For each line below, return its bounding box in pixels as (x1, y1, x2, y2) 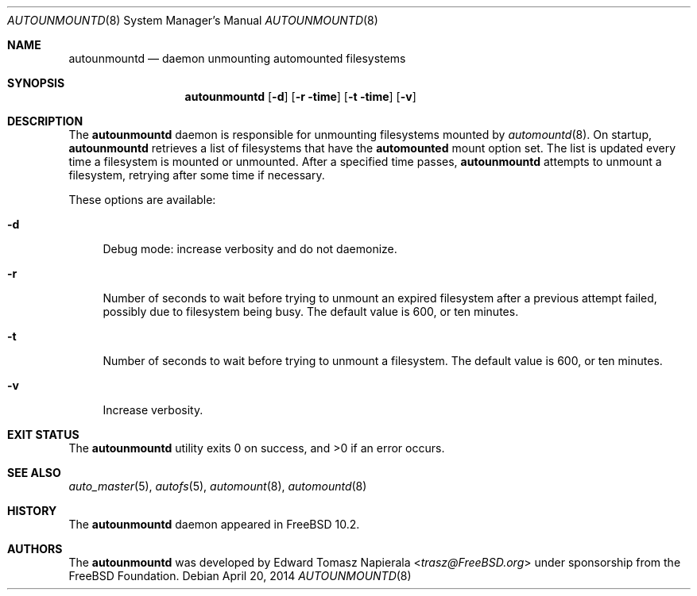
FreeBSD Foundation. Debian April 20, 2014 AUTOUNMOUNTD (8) (68, 569, 412, 583)
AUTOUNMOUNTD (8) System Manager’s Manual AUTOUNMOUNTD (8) (7, 13, 378, 27)
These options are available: (68, 193, 216, 206)
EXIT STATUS (7, 428, 79, 441)
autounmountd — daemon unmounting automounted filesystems (68, 52, 406, 65)
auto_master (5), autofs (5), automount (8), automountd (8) (68, 479, 367, 493)
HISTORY (7, 504, 57, 517)
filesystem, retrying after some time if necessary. (68, 168, 325, 182)
